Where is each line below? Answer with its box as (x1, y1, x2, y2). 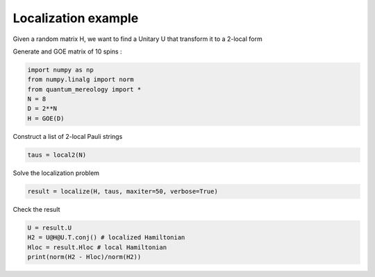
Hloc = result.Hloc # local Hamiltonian (27, 243, 167, 251)
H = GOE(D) (27, 115, 65, 122)
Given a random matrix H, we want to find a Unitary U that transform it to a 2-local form (12, 35, 263, 43)
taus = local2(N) (27, 151, 87, 159)
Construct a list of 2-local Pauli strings (12, 132, 123, 140)
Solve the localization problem (12, 169, 100, 177)
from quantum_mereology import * (27, 85, 142, 93)
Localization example (12, 10, 139, 26)
